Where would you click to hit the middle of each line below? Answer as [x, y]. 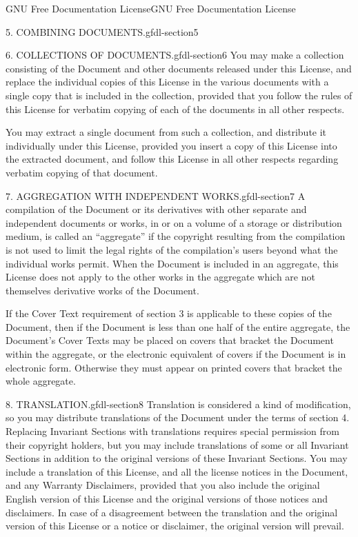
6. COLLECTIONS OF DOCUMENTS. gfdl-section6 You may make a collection [175, 55]
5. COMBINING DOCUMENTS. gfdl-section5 [102, 31]
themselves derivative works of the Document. [102, 290]
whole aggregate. [41, 381]
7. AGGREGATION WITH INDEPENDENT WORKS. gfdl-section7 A [156, 195]
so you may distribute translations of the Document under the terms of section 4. [178, 417]
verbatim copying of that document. [82, 172]
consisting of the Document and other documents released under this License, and [179, 68]
